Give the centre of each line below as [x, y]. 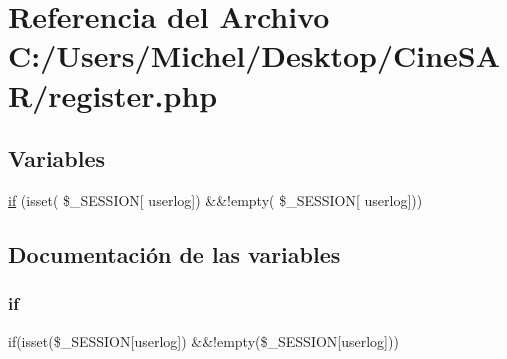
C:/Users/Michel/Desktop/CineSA [254, 55]
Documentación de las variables [174, 253]
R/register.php [113, 94]
